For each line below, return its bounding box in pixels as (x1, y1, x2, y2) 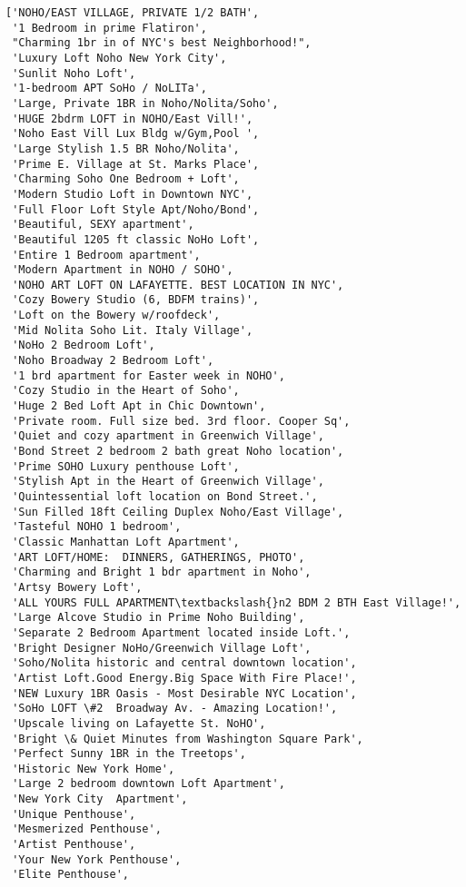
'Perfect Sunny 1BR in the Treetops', (12, 747, 246, 761)
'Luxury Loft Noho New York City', (12, 51, 227, 64)
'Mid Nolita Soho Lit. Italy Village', (12, 323, 253, 337)
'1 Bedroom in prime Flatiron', (12, 21, 207, 34)
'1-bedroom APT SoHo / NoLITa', (12, 82, 207, 95)
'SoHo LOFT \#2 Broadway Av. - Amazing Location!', (12, 702, 338, 715)
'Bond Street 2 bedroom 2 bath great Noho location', (12, 445, 344, 458)
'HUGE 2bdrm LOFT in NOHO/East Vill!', (12, 112, 253, 125)
